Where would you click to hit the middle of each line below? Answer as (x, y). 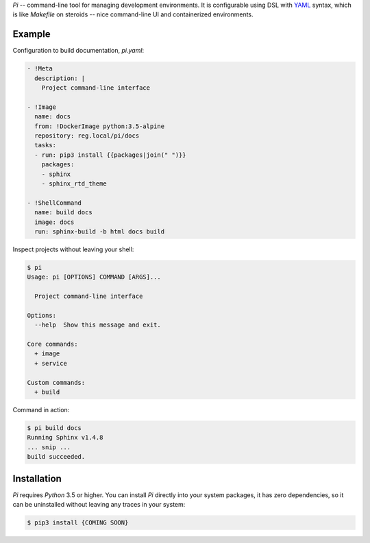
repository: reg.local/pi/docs (87, 136)
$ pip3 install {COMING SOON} (78, 522)
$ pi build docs (54, 428)
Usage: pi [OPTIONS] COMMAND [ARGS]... (94, 277)
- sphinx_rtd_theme (74, 184)
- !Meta (40, 69)
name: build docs (63, 213)
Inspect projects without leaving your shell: (73, 249)
